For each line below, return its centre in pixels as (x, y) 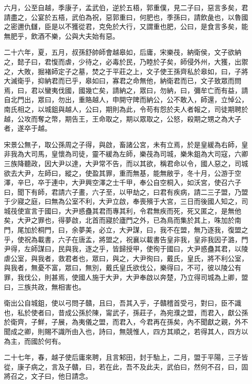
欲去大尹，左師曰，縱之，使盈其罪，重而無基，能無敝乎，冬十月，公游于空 (123, 173)
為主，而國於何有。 (34, 341)
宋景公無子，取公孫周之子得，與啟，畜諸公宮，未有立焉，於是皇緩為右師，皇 (126, 144)
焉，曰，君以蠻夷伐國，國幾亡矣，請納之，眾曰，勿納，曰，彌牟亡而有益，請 (126, 90)
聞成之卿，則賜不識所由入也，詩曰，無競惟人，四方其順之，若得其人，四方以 (126, 331)
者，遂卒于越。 (28, 128)
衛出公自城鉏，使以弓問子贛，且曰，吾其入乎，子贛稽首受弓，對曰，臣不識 (123, 303)
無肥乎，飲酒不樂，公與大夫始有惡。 (62, 36)
